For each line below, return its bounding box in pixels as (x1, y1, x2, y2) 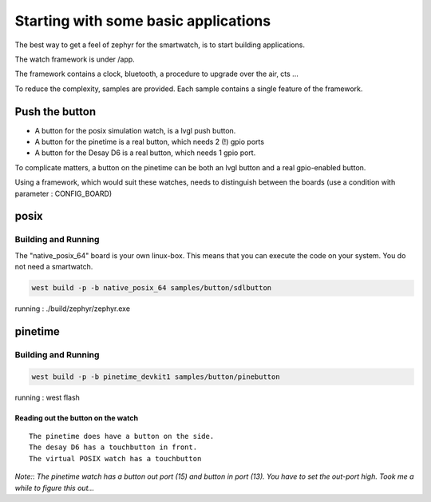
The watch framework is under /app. (14, 54, 135, 64)
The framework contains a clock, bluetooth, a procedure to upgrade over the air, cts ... (14, 69, 299, 79)
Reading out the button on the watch (14, 412, 139, 423)
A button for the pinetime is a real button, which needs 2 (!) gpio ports (34, 137, 265, 147)
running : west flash (14, 392, 80, 402)
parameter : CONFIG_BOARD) (14, 189, 112, 198)
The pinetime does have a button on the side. (29, 432, 215, 441)
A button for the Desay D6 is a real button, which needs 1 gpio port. (34, 148, 256, 157)
